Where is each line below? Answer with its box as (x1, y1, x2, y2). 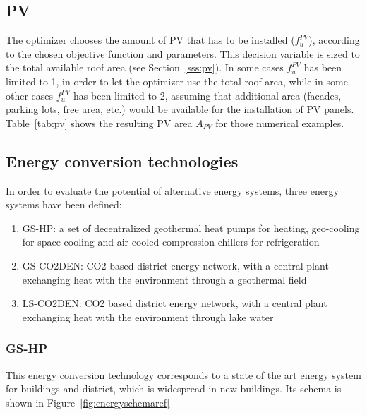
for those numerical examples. (215, 115, 344, 130)
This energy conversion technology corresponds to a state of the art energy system (6, 367, 361, 382)
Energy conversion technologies (6, 150, 239, 172)
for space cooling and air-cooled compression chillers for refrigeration (22, 234, 320, 249)
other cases (6, 88, 54, 102)
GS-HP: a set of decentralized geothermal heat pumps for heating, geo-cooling (22, 220, 360, 235)
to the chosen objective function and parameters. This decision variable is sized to (6, 46, 360, 61)
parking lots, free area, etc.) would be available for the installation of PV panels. (6, 102, 354, 116)
